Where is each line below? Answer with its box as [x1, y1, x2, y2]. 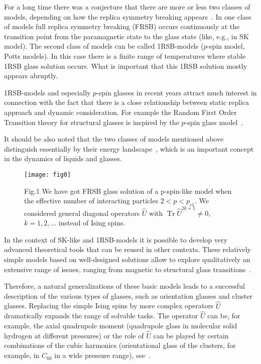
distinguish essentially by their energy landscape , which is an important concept [4, 143, 254, 154]
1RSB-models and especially [4, 87, 91, 97]
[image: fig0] [24, 171, 71, 178]
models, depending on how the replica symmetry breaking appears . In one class [4, 11, 251, 22]
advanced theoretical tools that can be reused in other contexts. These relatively [4, 244, 251, 255]
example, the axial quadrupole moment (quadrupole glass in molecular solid [4, 320, 237, 331]
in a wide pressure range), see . [54, 350, 151, 360]
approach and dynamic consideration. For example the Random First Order [4, 106, 237, 117]
